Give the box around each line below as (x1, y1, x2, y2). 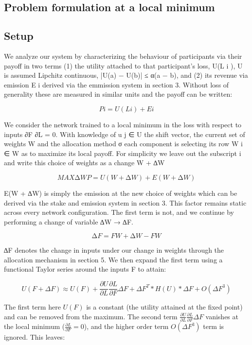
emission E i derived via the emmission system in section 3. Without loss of (4, 79, 229, 89)
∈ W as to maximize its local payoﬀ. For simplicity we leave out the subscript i (4, 148, 241, 158)
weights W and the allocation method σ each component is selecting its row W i (4, 138, 243, 149)
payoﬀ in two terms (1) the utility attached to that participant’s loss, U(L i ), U (4, 60, 243, 70)
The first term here (4, 302, 61, 312)
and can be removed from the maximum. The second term (4, 311, 178, 321)
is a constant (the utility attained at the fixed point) (86, 302, 243, 312)
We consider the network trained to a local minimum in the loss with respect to (4, 119, 242, 129)
